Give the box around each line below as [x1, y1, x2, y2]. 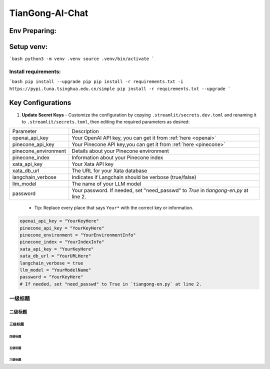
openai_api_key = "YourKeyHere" [19, 218, 99, 224]
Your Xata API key [71, 160, 114, 167]
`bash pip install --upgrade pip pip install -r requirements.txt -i [9, 79, 183, 84]
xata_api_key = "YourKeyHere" [19, 246, 94, 252]
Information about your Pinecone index [71, 154, 163, 161]
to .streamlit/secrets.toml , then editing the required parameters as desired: [21, 118, 190, 124]
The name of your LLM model [71, 180, 141, 187]
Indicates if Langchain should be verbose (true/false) [71, 174, 197, 181]
